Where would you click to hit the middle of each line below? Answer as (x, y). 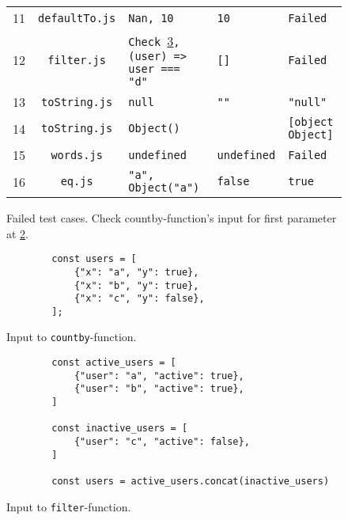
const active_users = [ (114, 363)
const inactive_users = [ (120, 429)
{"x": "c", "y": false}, (139, 299)
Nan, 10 (151, 18)
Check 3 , (154, 41)
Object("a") (164, 188)
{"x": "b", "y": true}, (136, 285)
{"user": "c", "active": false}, (162, 442)
